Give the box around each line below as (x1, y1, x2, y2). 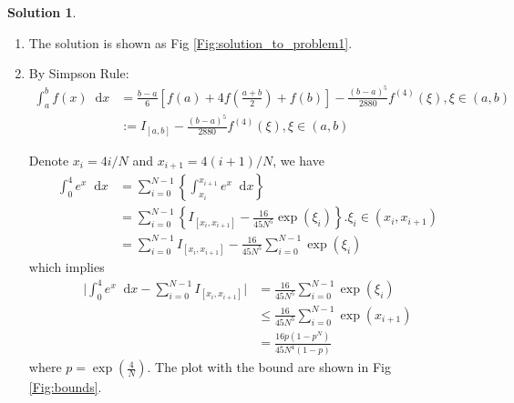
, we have (272, 150, 324, 169)
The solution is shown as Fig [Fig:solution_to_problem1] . (28, 33, 353, 52)
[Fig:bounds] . (28, 378, 102, 397)
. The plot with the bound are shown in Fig (147, 358, 391, 377)
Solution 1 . (7, 3, 77, 21)
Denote (28, 150, 69, 169)
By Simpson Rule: (28, 64, 129, 83)
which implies (28, 257, 105, 277)
